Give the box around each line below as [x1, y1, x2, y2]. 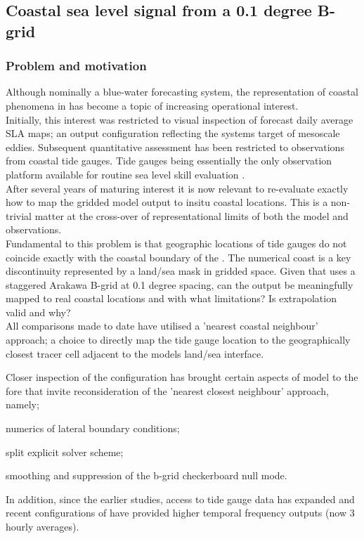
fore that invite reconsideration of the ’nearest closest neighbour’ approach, [6, 383, 329, 398]
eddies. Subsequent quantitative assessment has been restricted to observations [6, 139, 344, 154]
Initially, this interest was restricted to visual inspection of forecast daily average [6, 112, 353, 126]
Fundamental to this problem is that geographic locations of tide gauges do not [6, 235, 347, 250]
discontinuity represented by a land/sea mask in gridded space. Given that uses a [6, 264, 356, 278]
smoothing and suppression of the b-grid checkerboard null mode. [6, 468, 287, 483]
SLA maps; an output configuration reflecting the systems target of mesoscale [6, 126, 340, 141]
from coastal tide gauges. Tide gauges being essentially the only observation [6, 153, 332, 168]
